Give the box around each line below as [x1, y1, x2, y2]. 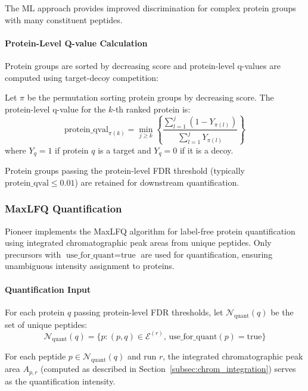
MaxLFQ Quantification [5, 201, 122, 216]
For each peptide [5, 350, 66, 362]
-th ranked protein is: [113, 102, 191, 115]
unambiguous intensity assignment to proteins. [5, 259, 175, 272]
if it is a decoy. [179, 143, 234, 156]
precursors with [5, 248, 61, 260]
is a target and [98, 143, 151, 156]
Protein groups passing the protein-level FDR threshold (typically [5, 164, 245, 177]
